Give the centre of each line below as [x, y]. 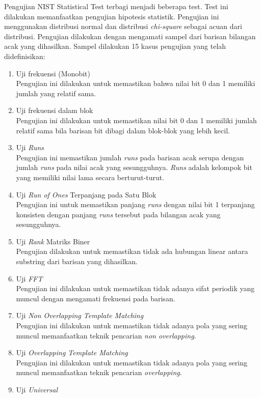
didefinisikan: [25, 56]
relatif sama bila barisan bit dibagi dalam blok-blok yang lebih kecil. [123, 130]
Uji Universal [37, 389]
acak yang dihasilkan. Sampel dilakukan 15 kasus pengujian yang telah [115, 46]
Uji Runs [30, 147]
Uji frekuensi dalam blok [55, 110]
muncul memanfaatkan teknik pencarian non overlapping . [106, 335]
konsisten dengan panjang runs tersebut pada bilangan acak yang [118, 214]
